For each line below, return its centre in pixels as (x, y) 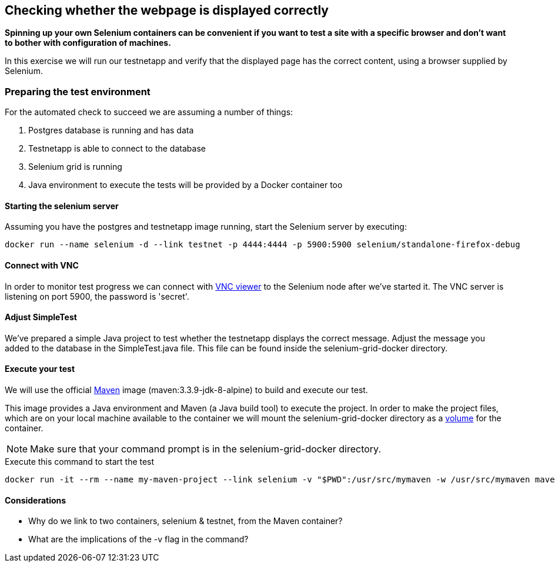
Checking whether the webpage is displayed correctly (167, 10)
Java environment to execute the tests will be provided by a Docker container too (185, 185)
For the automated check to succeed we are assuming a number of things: (149, 112)
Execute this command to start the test (80, 462)
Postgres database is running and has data (111, 130)
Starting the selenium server (62, 206)
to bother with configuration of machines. (88, 43)
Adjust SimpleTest (41, 317)
